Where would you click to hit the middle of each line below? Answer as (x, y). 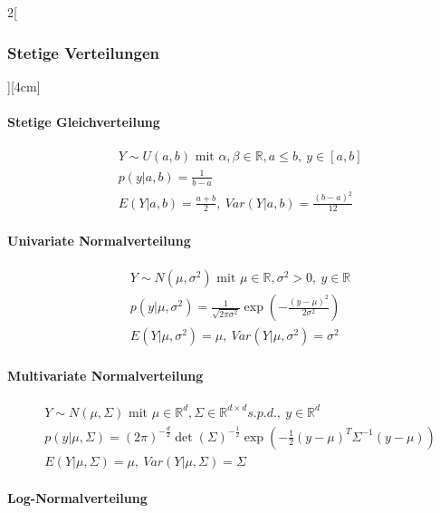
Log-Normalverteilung (77, 498)
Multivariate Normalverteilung (105, 375)
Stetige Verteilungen (83, 52)
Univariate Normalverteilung (99, 240)
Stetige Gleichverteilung (84, 121)
